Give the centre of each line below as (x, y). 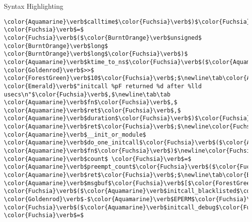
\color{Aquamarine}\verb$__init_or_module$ (75, 135)
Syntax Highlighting (34, 6)
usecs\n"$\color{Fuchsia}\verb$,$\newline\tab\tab (87, 94)
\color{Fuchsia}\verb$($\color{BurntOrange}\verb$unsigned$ (103, 38)
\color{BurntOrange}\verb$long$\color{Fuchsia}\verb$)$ (96, 54)
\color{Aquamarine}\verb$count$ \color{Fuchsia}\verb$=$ (98, 159)
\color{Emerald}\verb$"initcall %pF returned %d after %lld (103, 86)
